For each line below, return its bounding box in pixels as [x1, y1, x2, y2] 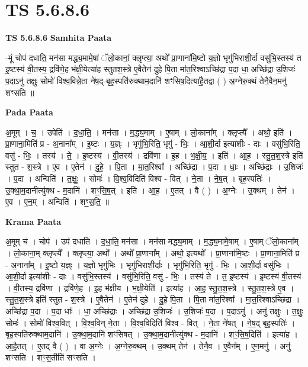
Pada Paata [5, 106, 53, 118]
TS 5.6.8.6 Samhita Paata [5, 31, 112, 44]
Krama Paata [5, 215, 61, 227]
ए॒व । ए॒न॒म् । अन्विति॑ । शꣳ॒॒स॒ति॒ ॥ [5, 195, 109, 208]
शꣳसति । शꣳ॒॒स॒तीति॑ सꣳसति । [5, 351, 96, 363]
